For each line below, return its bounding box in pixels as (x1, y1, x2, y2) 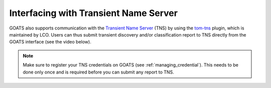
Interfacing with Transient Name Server (9, 7, 178, 18)
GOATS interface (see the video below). (9, 39, 91, 45)
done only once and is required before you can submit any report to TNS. (23, 69, 174, 75)
